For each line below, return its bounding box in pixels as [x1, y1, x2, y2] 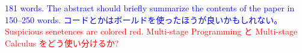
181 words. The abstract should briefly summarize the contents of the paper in [5, 2, 295, 14]
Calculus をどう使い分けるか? [5, 36, 119, 49]
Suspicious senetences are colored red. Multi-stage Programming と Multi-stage [5, 25, 298, 38]
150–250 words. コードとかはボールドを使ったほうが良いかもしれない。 [5, 13, 283, 26]
